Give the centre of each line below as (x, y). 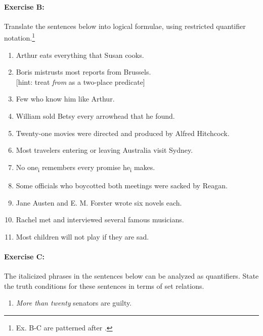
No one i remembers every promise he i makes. (85, 167)
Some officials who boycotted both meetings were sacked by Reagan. (122, 185)
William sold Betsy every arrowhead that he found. (95, 116)
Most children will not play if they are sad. (82, 236)
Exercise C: (24, 256)
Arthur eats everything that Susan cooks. (80, 55)
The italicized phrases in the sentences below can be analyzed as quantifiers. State (131, 276)
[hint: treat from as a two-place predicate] (80, 81)
